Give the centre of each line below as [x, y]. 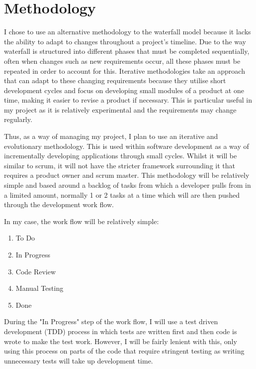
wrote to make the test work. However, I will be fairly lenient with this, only [121, 341]
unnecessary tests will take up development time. [79, 360]
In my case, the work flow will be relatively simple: [82, 221]
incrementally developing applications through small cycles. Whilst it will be [121, 156]
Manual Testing [40, 288]
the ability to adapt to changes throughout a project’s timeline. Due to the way [125, 41]
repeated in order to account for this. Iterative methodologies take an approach [125, 70]
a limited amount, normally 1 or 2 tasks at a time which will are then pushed [122, 194]
